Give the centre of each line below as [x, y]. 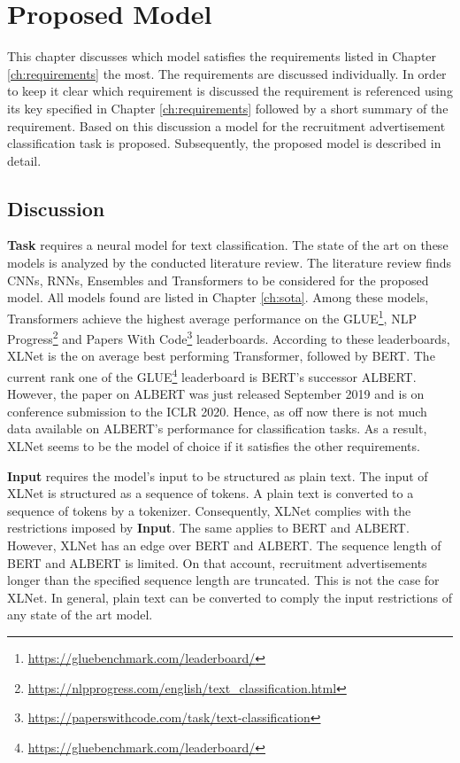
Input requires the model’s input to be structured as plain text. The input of [218, 475]
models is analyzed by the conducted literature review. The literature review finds [230, 263]
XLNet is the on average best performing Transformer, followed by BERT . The [221, 356]
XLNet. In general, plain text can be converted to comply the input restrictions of [230, 597]
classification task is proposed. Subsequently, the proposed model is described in [224, 143]
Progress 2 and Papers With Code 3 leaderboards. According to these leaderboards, [229, 337]
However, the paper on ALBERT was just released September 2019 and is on [216, 394]
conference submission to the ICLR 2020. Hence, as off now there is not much [217, 411]
